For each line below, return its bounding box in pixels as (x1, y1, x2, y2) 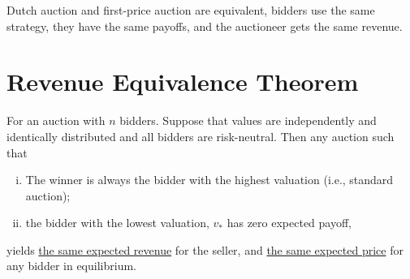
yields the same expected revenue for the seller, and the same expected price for (6, 241, 404, 258)
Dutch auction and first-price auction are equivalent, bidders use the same (6, 2, 375, 18)
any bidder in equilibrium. (6, 257, 136, 274)
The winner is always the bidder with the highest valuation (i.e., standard (25, 171, 394, 188)
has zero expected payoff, (227, 214, 352, 231)
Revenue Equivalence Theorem (6, 65, 359, 98)
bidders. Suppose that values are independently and (119, 112, 377, 129)
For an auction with (6, 112, 106, 129)
